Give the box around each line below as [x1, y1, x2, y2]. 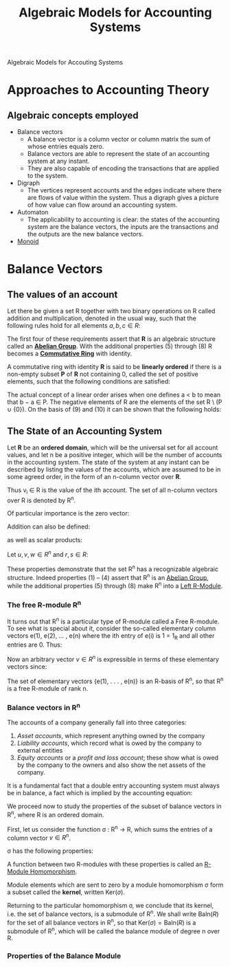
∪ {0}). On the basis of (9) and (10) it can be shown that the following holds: [7, 405, 222, 414]
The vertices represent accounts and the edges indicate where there [27, 186, 222, 194]
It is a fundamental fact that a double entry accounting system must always [7, 781, 220, 790]
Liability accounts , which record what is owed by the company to [16, 739, 202, 747]
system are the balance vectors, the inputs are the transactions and [27, 223, 218, 231]
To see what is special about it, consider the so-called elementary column [7, 624, 216, 633]
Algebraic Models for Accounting [19, 5, 212, 21]
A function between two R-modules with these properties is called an [7, 860, 203, 869]
